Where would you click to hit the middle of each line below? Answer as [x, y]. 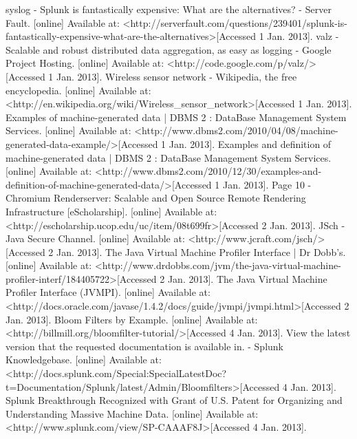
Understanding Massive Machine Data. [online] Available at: [132, 413]
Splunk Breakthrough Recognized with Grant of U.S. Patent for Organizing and [174, 400]
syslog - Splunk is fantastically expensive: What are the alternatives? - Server [169, 9]
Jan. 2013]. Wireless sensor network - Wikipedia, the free [177, 76]
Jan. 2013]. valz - [303, 36]
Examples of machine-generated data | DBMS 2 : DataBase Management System [176, 117]
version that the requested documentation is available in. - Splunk [144, 346]
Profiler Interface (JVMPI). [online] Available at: [108, 292]
